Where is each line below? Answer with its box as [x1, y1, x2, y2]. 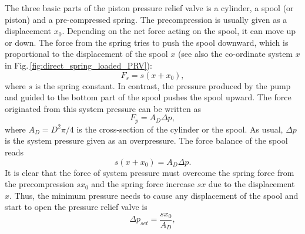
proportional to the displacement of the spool [5, 48, 168, 60]
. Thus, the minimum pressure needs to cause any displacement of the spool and [9, 189, 299, 201]
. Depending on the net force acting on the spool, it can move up [62, 25, 296, 37]
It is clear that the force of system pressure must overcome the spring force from [5, 166, 294, 178]
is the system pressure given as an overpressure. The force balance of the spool [5, 134, 288, 147]
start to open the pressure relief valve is [5, 201, 148, 213]
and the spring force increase [91, 178, 195, 190]
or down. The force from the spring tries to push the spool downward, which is [5, 36, 289, 48]
